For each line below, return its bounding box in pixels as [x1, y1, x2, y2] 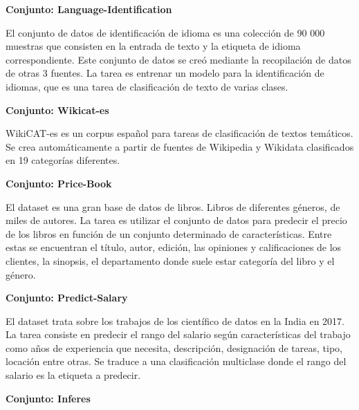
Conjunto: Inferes [6, 391, 91, 405]
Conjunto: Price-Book [6, 176, 112, 190]
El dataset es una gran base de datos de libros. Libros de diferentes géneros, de [6, 199, 340, 214]
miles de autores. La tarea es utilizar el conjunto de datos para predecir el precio [6, 213, 347, 227]
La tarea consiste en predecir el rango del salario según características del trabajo [6, 327, 351, 342]
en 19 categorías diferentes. [6, 153, 120, 167]
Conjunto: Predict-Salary [6, 290, 128, 305]
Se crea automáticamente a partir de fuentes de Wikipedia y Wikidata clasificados [6, 139, 354, 153]
